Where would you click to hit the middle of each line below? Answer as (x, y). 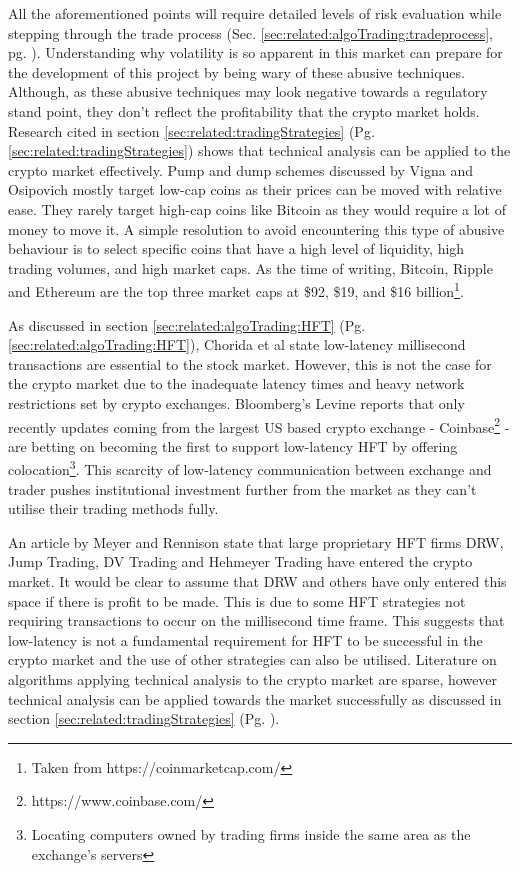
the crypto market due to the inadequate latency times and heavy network (236, 383)
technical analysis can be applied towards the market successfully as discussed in (255, 698)
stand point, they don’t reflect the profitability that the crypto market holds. (244, 110)
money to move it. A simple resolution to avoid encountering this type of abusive (256, 228)
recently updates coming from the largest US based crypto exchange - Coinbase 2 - (259, 425)
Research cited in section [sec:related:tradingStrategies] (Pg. (191, 130)
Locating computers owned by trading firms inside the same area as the (251, 833)
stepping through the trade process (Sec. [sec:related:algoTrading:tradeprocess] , (250, 32)
